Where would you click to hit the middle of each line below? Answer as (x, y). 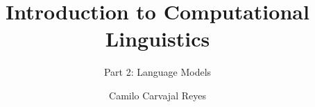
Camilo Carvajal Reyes (157, 95)
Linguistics (157, 39)
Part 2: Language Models (157, 72)
